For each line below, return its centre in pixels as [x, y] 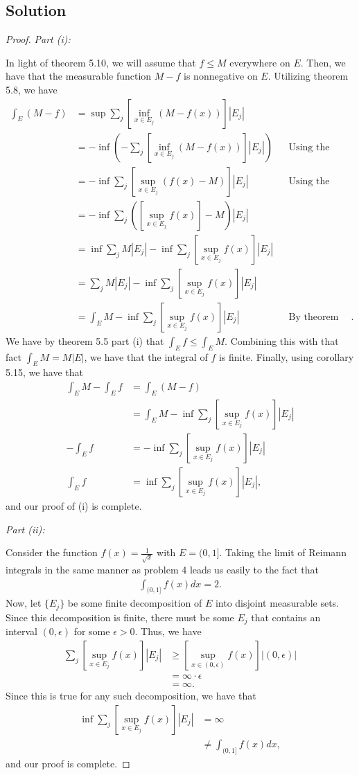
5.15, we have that [44, 372]
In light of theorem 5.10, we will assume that [101, 62]
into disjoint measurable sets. [277, 603]
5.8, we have [32, 89]
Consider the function [52, 552]
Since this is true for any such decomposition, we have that [131, 696]
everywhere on [260, 62]
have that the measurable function [79, 76]
